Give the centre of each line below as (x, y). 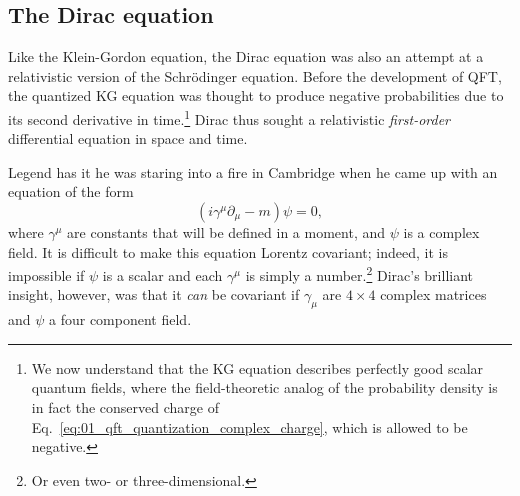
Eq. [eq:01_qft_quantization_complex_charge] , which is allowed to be (249, 426)
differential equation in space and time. (128, 138)
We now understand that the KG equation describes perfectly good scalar (257, 367)
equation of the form (71, 191)
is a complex (441, 232)
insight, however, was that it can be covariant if (154, 294)
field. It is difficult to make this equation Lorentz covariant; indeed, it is (228, 251)
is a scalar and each (162, 274)
